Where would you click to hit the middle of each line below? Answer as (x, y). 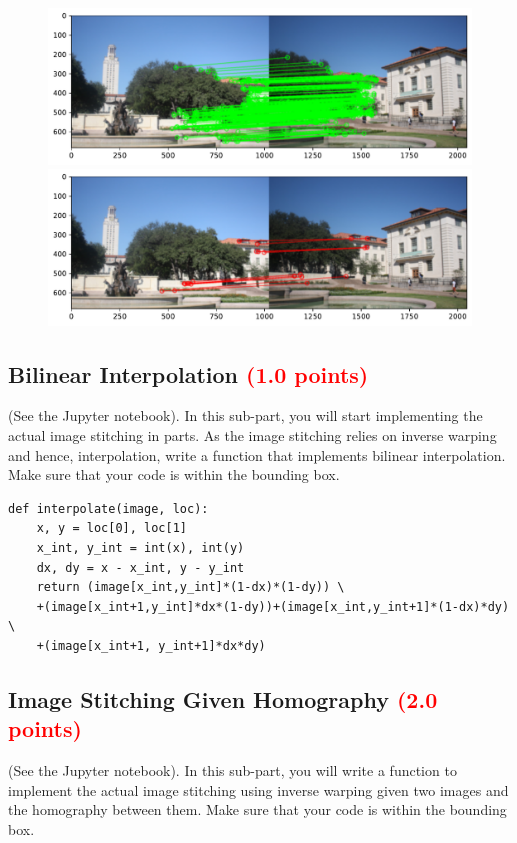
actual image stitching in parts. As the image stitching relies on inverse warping (252, 435)
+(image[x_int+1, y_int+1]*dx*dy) (151, 645)
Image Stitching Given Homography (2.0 (223, 698)
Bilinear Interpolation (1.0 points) (188, 373)
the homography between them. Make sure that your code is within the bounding (257, 809)
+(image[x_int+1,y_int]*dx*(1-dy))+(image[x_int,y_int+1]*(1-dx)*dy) (273, 606)
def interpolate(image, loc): (108, 508)
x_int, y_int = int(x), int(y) (140, 547)
